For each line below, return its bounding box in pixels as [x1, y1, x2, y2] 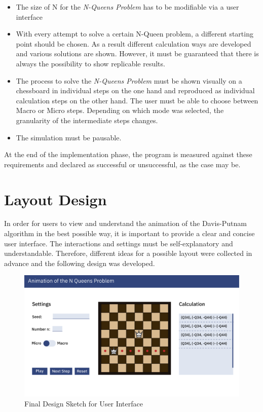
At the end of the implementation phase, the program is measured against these [4, 149, 252, 160]
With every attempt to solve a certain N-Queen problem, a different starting [16, 28, 253, 39]
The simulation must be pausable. [16, 132, 122, 142]
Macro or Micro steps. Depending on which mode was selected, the [16, 105, 224, 116]
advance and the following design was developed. [4, 257, 155, 268]
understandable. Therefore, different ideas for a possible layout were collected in [4, 248, 252, 258]
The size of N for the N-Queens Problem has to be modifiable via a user [16, 2, 239, 12]
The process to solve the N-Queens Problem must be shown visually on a [16, 75, 242, 86]
